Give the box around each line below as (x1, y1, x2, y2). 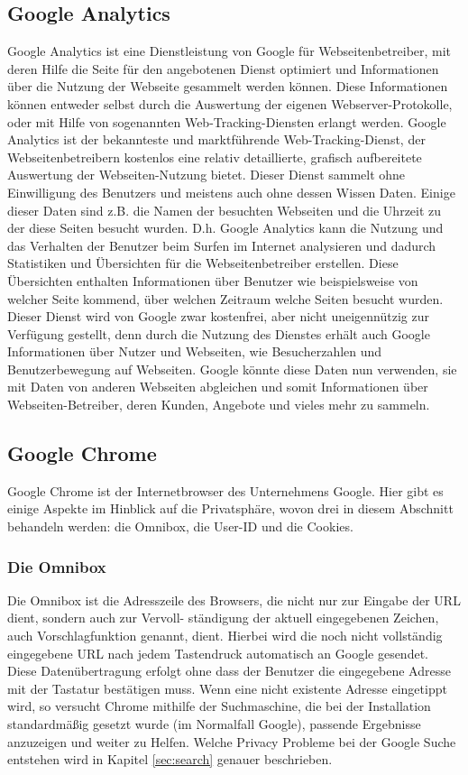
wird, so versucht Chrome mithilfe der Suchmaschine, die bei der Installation (7, 697, 431, 715)
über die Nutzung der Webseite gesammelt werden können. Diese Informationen (7, 77, 448, 96)
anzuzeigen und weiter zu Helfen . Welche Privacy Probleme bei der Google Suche (7, 732, 456, 751)
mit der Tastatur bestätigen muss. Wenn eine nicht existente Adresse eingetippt (7, 678, 447, 697)
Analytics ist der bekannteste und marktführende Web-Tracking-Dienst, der (7, 130, 426, 149)
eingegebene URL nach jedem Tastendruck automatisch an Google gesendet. (7, 643, 428, 662)
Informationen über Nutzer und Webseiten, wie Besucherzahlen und (7, 342, 382, 361)
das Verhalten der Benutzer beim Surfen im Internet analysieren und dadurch (7, 235, 436, 254)
